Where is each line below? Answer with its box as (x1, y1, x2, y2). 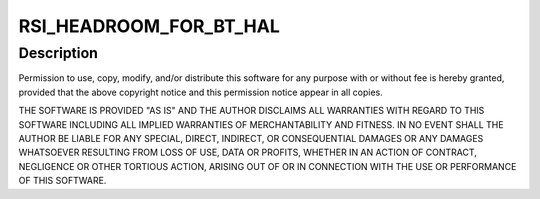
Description (18, 44, 99, 62)
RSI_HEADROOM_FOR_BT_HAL (18, 15, 280, 37)
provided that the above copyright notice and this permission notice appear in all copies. (18, 86, 384, 98)
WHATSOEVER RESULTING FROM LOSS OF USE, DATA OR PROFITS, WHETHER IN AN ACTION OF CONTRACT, (18, 146, 477, 159)
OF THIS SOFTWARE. (18, 175, 107, 187)
